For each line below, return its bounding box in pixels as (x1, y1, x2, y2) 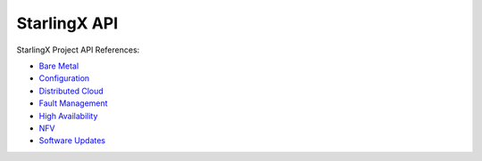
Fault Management (38, 98, 108, 109)
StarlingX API (16, 13, 119, 33)
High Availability (38, 110, 98, 121)
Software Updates (38, 135, 106, 146)
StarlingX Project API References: (16, 44, 140, 55)
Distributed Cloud (38, 85, 104, 96)
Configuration (38, 73, 90, 84)
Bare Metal (38, 60, 79, 71)
